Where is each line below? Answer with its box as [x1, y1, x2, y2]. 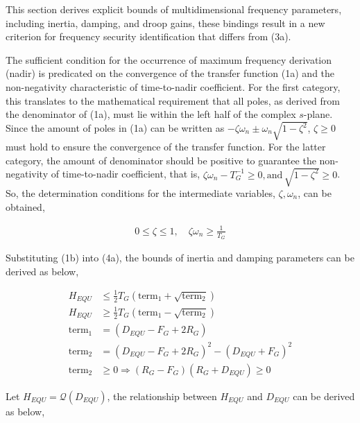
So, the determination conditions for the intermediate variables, [6, 186, 275, 200]
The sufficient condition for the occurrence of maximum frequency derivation [6, 52, 332, 67]
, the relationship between [107, 388, 217, 403]
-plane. [303, 107, 333, 121]
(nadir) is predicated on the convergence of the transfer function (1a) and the [6, 66, 335, 80]
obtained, [6, 199, 45, 214]
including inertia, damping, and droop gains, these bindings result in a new [6, 15, 325, 30]
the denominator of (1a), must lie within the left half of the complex [6, 107, 296, 121]
